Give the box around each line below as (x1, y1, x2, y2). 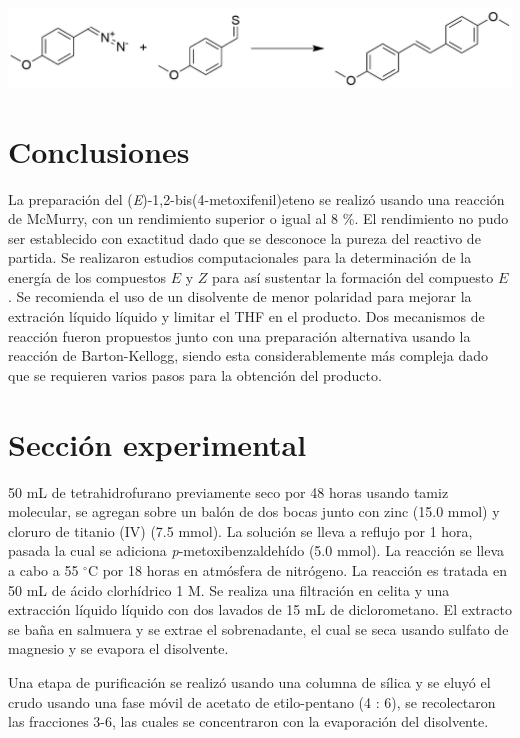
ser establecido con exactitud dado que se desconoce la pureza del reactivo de (8, 227, 481, 248)
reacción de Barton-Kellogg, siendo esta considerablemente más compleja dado (8, 345, 489, 366)
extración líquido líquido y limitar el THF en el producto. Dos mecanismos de (8, 306, 485, 327)
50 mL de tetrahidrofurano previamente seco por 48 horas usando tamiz (8, 481, 449, 502)
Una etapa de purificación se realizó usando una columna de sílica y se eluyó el (8, 671, 491, 692)
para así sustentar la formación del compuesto (212, 266, 494, 287)
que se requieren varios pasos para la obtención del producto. (8, 364, 382, 385)
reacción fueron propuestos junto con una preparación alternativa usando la (8, 325, 471, 346)
